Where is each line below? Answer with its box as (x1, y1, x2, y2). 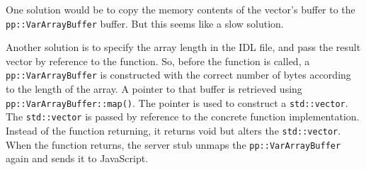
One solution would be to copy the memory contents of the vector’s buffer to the (6, 2, 355, 16)
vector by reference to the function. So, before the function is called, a (6, 53, 310, 68)
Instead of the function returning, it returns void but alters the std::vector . (6, 123, 341, 137)
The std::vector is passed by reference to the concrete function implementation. (6, 109, 360, 124)
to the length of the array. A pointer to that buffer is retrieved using (6, 81, 302, 96)
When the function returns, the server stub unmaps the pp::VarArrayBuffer (6, 137, 341, 152)
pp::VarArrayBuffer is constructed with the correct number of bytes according (6, 67, 351, 82)
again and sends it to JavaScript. (6, 151, 149, 166)
